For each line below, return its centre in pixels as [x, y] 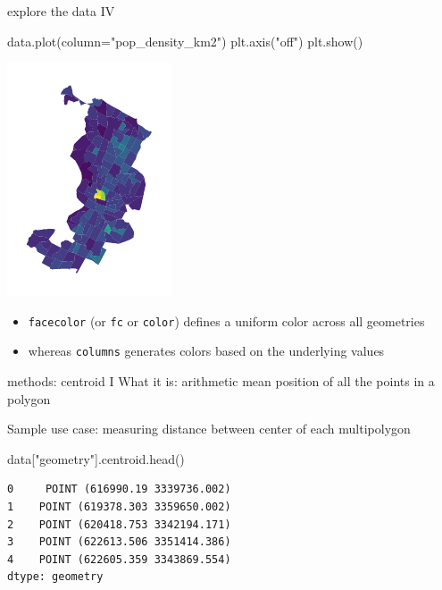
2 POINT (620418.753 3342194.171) [119, 524]
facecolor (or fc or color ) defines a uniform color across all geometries [226, 320]
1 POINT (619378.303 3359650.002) [119, 507]
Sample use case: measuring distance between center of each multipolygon [209, 429]
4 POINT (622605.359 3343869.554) [119, 559]
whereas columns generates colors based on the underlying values [206, 351]
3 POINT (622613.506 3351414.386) [119, 542]
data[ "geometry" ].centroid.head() [96, 458]
